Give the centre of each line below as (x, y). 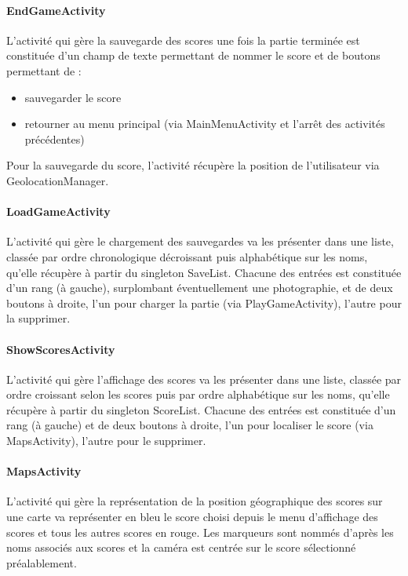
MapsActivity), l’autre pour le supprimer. (106, 441)
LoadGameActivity (58, 211)
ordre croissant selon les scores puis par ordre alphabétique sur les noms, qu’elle (198, 394)
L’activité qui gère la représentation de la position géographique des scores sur (195, 501)
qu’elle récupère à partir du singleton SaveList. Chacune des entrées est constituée (204, 272)
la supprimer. (38, 318)
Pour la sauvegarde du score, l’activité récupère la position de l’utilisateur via (193, 165)
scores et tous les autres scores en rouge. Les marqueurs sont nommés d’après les (200, 532)
